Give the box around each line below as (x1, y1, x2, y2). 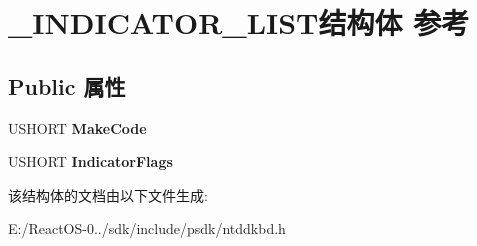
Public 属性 (8, 70, 126, 101)
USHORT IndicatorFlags (8, 151, 173, 172)
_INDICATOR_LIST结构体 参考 (8, 2, 470, 43)
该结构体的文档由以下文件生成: (8, 184, 208, 205)
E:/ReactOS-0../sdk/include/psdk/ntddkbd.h (8, 218, 286, 239)
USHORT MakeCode (8, 117, 147, 138)
